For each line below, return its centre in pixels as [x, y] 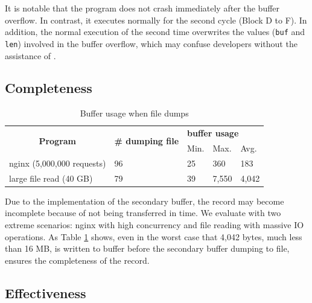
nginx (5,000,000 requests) [58, 163]
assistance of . [30, 55]
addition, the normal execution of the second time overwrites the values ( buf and [155, 32]
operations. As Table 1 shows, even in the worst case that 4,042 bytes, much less [154, 236]
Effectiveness [46, 292]
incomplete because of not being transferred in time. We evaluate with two [143, 213]
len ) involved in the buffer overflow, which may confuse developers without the [151, 43]
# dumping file [147, 140]
